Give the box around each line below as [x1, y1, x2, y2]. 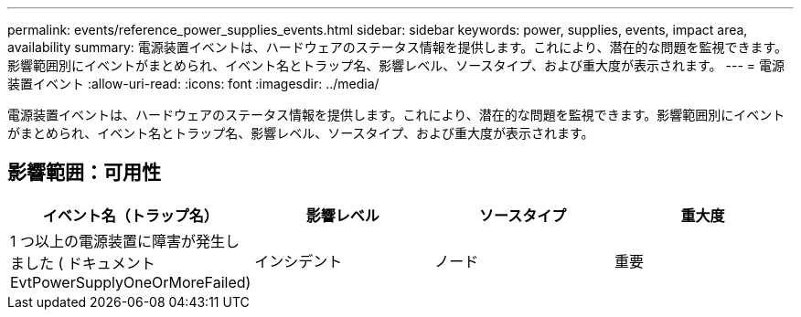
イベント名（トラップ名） [42, 206, 219, 225]
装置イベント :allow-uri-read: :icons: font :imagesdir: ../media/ [7, 76, 379, 91]
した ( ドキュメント [25, 253, 155, 272]
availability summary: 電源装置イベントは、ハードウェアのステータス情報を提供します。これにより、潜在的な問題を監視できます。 [7, 39, 788, 55]
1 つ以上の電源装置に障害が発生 [10, 231, 226, 250]
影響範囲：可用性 [7, 161, 161, 185]
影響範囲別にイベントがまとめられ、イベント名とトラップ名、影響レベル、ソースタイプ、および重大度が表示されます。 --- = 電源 [7, 58, 785, 73]
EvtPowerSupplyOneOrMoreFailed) [10, 272, 251, 291]
